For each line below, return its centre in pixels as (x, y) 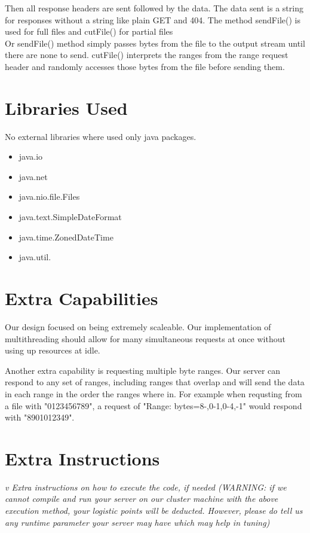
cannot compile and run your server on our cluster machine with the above (142, 499)
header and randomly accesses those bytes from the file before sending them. (145, 66)
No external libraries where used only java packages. (101, 136)
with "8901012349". (40, 417)
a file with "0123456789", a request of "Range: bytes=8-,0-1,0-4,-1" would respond (154, 405)
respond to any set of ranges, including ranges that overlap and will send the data (155, 382)
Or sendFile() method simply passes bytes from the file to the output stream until (155, 43)
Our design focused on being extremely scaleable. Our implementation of (138, 326)
